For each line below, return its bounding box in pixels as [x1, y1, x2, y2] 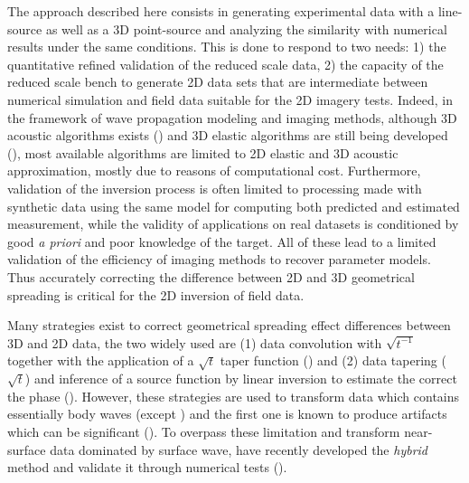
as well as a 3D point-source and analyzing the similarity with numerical [45, 19, 447, 38]
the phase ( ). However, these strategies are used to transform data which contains [7, 386, 460, 405]
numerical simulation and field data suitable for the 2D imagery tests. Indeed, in [7, 90, 453, 109]
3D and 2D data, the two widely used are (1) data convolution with [7, 333, 382, 352]
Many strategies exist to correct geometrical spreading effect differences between [7, 316, 451, 335]
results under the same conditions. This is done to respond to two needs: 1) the [7, 37, 446, 56]
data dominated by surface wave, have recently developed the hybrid [50, 440, 428, 459]
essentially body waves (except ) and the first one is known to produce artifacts [7, 404, 447, 423]
